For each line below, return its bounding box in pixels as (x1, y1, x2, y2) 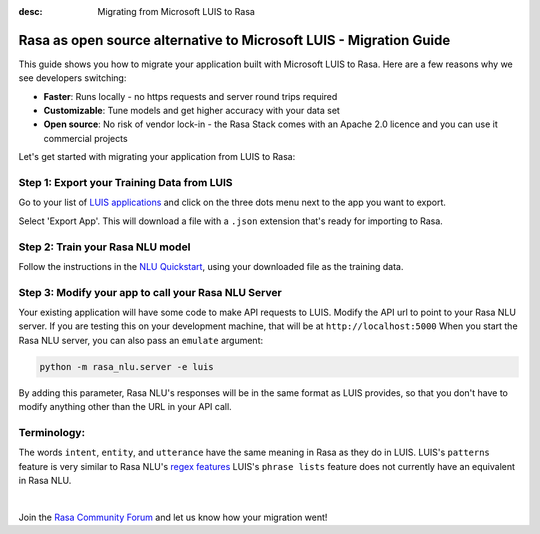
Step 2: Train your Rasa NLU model (18, 240, 191, 254)
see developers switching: (18, 72, 127, 84)
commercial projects (43, 132, 129, 144)
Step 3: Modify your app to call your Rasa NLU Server (18, 285, 282, 299)
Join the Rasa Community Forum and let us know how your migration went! (18, 511, 328, 523)
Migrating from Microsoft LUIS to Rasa (97, 6, 255, 17)
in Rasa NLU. (18, 475, 72, 487)
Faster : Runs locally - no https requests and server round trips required (43, 90, 338, 102)
